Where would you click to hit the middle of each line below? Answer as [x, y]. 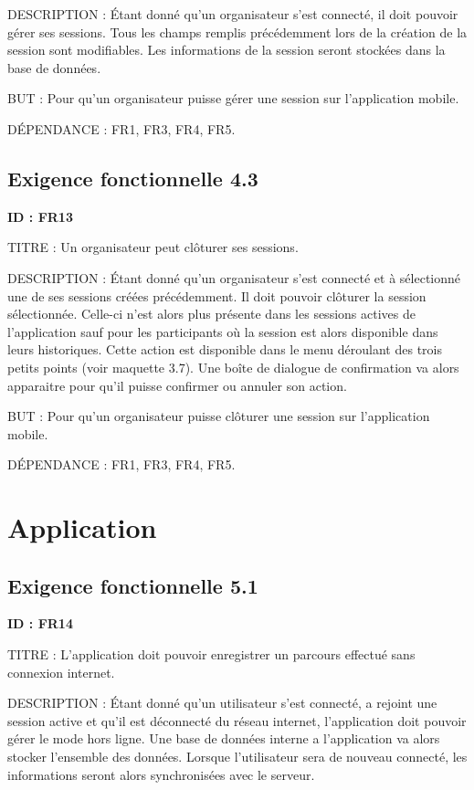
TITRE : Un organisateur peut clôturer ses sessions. [153, 247]
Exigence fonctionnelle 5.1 [133, 585]
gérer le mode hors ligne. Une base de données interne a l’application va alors [224, 738]
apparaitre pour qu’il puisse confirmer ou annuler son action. [177, 385]
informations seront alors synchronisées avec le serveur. [161, 774]
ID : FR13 [40, 216]
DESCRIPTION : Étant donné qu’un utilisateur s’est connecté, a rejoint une [222, 703]
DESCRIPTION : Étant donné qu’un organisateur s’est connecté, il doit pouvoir [233, 14]
